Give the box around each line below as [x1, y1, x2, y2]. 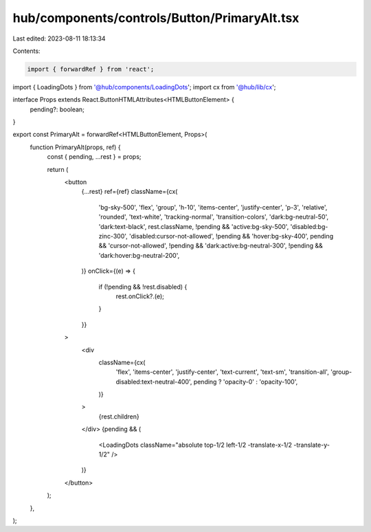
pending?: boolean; [30, 105, 85, 113]
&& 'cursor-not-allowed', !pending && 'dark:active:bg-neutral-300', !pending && [98, 241, 323, 250]
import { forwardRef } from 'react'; [27, 65, 155, 73]
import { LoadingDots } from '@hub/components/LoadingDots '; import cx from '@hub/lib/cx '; [12, 82, 276, 91]
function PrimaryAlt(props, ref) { [30, 143, 121, 151]
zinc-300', [98, 232, 128, 240]
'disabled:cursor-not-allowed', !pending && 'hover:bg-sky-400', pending [129, 232, 333, 240]
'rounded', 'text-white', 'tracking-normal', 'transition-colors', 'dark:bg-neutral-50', [98, 213, 329, 221]
